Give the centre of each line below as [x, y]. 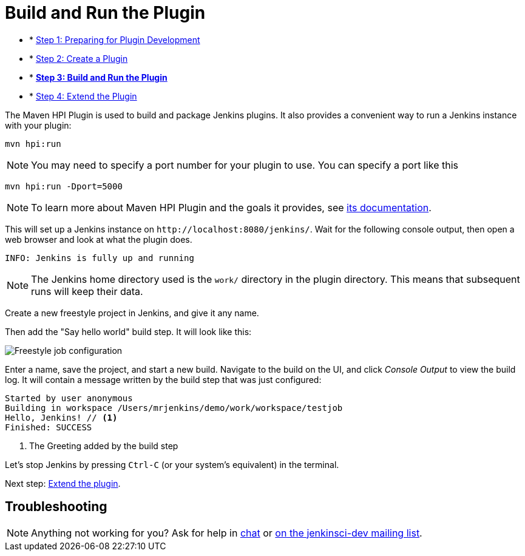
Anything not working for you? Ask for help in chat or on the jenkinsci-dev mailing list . [227, 533]
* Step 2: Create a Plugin [79, 58]
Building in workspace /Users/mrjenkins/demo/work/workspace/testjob [174, 408]
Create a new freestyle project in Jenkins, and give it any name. [132, 313]
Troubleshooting [56, 507]
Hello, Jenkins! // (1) [61, 417]
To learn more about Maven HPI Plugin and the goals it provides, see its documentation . [231, 207]
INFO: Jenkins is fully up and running [100, 258]
